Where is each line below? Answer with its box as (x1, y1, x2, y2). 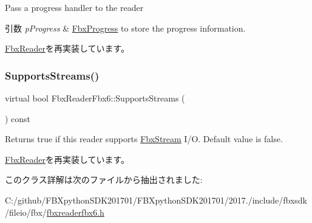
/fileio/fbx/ (5, 205, 47, 218)
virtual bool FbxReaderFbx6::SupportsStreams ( (5, 92, 185, 104)
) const (5, 112, 31, 125)
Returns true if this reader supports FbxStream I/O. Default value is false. (5, 132, 283, 145)
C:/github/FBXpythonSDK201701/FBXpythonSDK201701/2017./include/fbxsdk (5, 193, 307, 206)
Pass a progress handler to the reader (5, 1, 144, 13)
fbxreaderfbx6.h (46, 205, 104, 218)
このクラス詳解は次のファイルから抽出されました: (5, 173, 203, 186)
